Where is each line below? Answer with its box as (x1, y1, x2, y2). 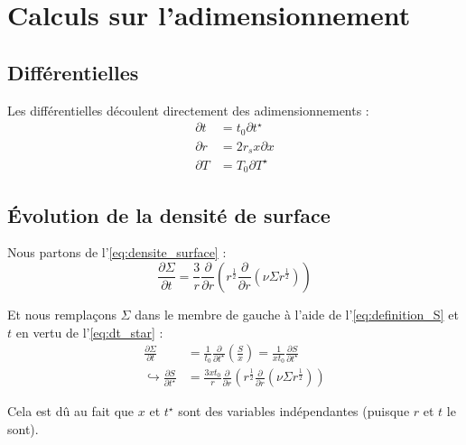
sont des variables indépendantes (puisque (178, 402, 410, 421)
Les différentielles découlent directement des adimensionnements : (7, 100, 369, 119)
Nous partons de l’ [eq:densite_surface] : (7, 243, 227, 262)
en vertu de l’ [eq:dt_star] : (15, 322, 163, 341)
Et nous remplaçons (7, 304, 116, 323)
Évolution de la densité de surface (7, 200, 331, 228)
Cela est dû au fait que (7, 402, 135, 421)
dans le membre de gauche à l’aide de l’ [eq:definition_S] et (135, 304, 459, 323)
